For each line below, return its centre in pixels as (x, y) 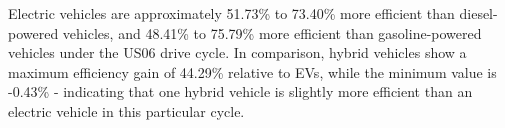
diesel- (478, 13)
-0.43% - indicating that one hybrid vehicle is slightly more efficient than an (240, 91)
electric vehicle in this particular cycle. (126, 110)
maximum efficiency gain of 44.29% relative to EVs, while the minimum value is (252, 71)
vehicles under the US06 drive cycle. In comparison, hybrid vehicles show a (237, 52)
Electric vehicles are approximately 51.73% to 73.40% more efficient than (231, 13)
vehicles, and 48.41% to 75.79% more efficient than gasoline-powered (272, 32)
